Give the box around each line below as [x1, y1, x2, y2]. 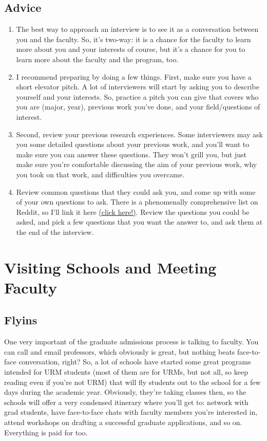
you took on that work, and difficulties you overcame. [16, 169, 185, 179]
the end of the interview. [16, 226, 94, 237]
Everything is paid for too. [4, 427, 88, 437]
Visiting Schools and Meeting [4, 256, 217, 278]
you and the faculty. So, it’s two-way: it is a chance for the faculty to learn [16, 33, 251, 44]
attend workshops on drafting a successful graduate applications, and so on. [4, 417, 242, 427]
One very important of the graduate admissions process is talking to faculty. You [4, 336, 259, 347]
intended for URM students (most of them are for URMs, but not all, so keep [4, 366, 248, 377]
